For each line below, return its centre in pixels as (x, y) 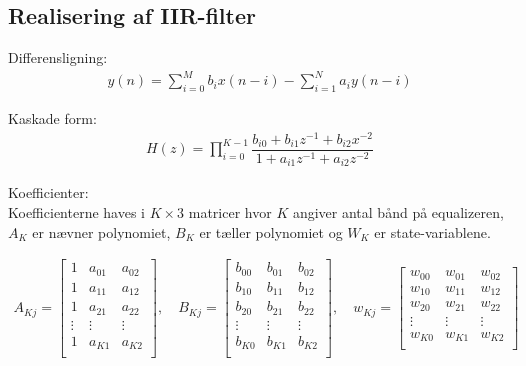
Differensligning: (58, 57)
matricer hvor (230, 211)
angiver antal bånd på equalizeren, (398, 211)
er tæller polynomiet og (271, 231)
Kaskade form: (52, 118)
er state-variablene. (432, 231)
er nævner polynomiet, (101, 231)
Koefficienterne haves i (76, 211)
